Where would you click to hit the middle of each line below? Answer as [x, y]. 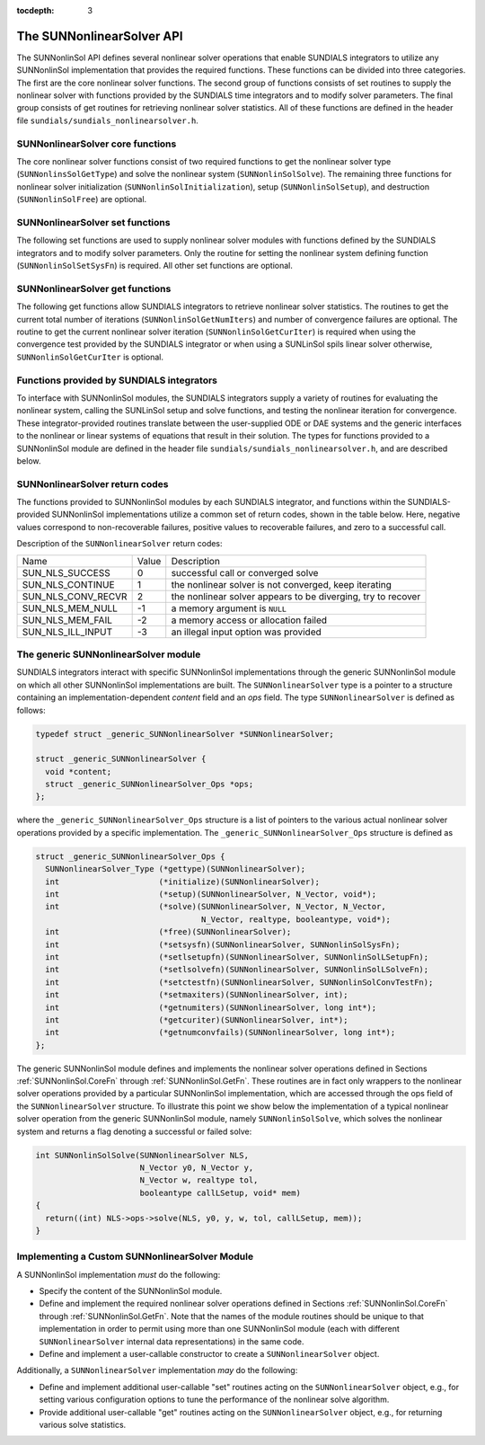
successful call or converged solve [245, 572]
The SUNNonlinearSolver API [100, 36]
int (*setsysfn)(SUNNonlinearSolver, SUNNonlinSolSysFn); [223, 944]
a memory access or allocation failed [249, 620]
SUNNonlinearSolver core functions [97, 144]
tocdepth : [35, 10]
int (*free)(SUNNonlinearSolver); [168, 932]
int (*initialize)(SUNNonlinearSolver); [183, 882]
